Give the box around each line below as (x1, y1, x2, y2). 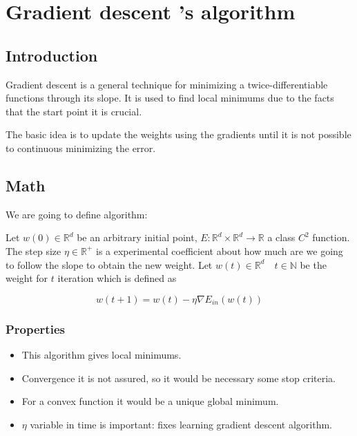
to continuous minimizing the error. (6, 140, 156, 155)
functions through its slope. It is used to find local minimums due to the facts (6, 91, 334, 105)
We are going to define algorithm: (6, 207, 148, 221)
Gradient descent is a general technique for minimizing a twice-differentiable (6, 77, 328, 91)
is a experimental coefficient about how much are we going (95, 243, 343, 258)
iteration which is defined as (57, 271, 177, 285)
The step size (6, 243, 61, 258)
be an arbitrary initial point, (77, 230, 197, 245)
